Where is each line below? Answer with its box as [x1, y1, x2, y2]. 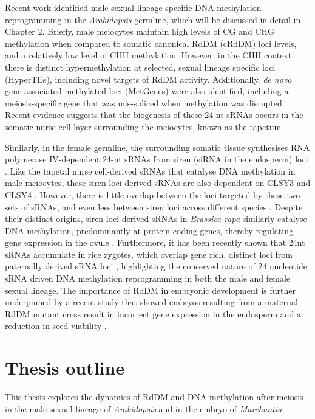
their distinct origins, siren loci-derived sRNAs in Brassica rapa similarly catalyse [5, 212, 307, 225]
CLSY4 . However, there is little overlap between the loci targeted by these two [5, 188, 300, 201]
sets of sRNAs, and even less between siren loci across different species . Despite [5, 200, 303, 213]
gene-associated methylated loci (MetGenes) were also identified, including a [5, 85, 289, 97]
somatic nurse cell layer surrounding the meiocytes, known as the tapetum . [5, 120, 286, 133]
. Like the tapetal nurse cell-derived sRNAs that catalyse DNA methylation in [5, 164, 296, 177]
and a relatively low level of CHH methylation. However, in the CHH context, [5, 49, 294, 61]
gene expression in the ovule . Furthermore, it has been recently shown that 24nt [5, 236, 305, 249]
